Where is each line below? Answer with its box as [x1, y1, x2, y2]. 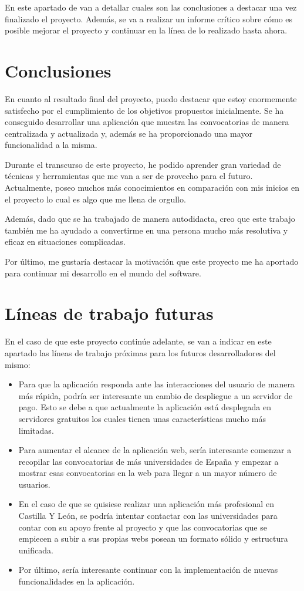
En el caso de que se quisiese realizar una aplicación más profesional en [18, 498, 274, 510]
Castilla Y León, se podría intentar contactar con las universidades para [18, 509, 278, 522]
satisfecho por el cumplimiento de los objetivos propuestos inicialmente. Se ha [5, 104, 284, 116]
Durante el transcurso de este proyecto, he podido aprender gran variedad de [5, 158, 281, 170]
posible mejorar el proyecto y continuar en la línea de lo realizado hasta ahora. [5, 24, 288, 36]
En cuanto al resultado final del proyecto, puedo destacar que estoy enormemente [5, 92, 297, 104]
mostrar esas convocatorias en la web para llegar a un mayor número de [18, 467, 277, 479]
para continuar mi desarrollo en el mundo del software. [5, 266, 201, 279]
